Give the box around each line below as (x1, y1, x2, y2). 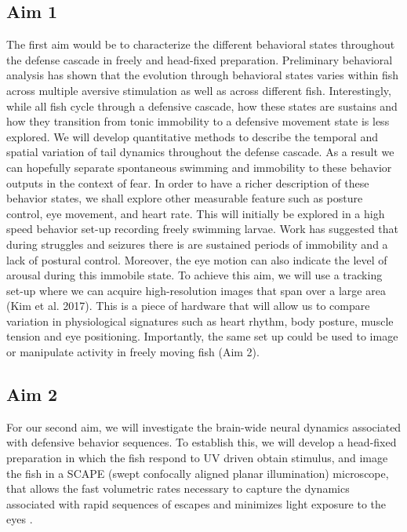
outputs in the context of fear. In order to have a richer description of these (6, 174, 369, 191)
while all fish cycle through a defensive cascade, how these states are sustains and (6, 97, 398, 114)
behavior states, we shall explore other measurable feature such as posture (6, 190, 363, 206)
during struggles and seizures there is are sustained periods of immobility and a (6, 235, 388, 252)
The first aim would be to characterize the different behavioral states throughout (6, 36, 395, 53)
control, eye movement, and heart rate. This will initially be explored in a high (6, 205, 385, 221)
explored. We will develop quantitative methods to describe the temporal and (6, 128, 378, 144)
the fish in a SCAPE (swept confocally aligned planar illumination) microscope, (6, 465, 389, 481)
